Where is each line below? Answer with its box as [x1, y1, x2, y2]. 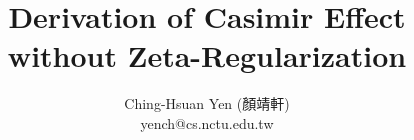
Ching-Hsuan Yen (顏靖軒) [124, 93, 290, 114]
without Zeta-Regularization [7, 35, 407, 76]
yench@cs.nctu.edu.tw [140, 112, 274, 133]
